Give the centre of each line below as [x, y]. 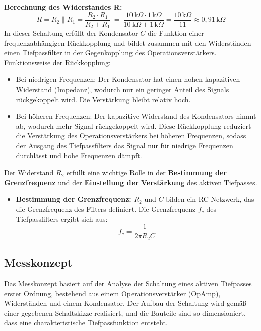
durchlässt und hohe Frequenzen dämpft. [79, 155]
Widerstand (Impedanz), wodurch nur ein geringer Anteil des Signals [122, 89]
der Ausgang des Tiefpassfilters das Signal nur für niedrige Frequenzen [124, 146]
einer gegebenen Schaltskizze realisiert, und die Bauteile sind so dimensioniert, [125, 313]
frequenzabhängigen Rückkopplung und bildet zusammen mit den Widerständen [128, 43]
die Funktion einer [176, 33]
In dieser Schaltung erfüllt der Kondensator [71, 33]
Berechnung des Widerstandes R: [63, 7]
